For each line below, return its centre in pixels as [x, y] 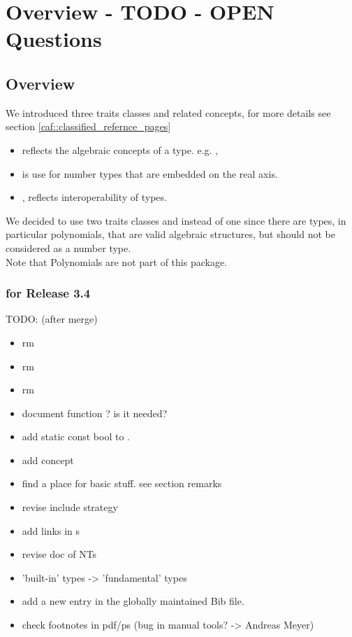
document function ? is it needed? [95, 413]
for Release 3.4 [48, 293]
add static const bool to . [76, 436]
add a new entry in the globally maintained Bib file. [133, 601]
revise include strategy [70, 507]
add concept [48, 460]
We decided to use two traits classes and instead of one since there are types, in [176, 220]
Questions [54, 39]
